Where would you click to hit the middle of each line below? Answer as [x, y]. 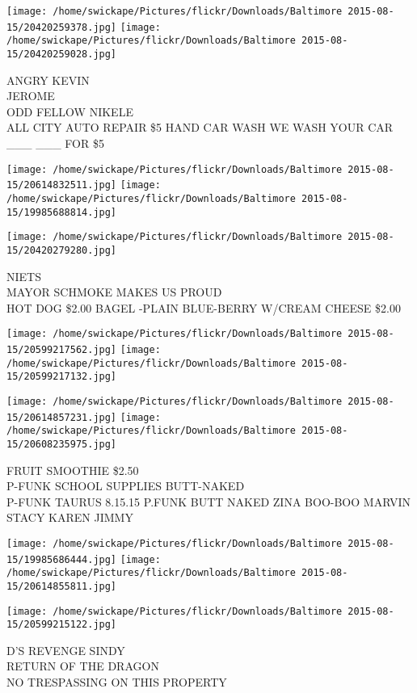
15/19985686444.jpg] [62, 559]
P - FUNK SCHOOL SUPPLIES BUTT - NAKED [126, 486]
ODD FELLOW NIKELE [70, 111]
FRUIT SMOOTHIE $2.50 [73, 470]
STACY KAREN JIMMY [70, 517]
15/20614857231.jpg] [62, 417]
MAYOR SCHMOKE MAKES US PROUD [114, 292]
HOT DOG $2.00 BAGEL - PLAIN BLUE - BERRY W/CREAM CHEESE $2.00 [204, 307]
